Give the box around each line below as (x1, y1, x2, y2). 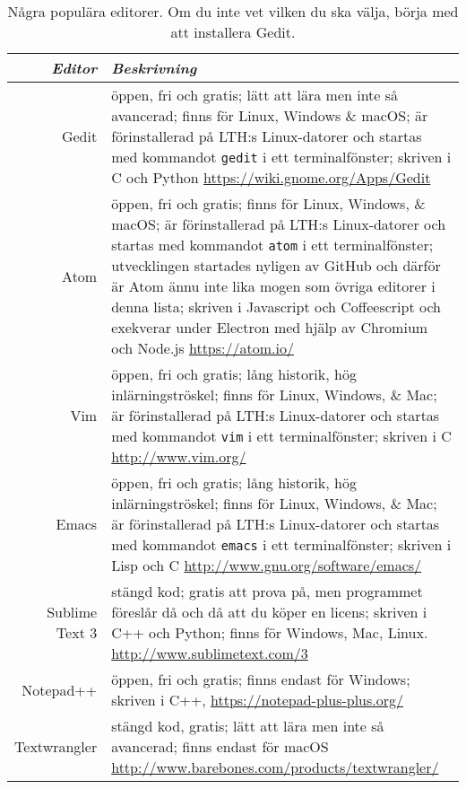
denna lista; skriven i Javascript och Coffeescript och (111, 296, 441, 317)
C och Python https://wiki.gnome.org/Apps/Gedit (111, 167, 431, 188)
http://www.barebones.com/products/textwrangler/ (111, 757, 439, 777)
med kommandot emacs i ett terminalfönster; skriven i (111, 534, 452, 555)
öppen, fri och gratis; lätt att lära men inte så (111, 84, 399, 105)
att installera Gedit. (170, 22, 296, 42)
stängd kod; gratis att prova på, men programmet (111, 581, 423, 601)
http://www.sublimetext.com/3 (111, 643, 308, 663)
